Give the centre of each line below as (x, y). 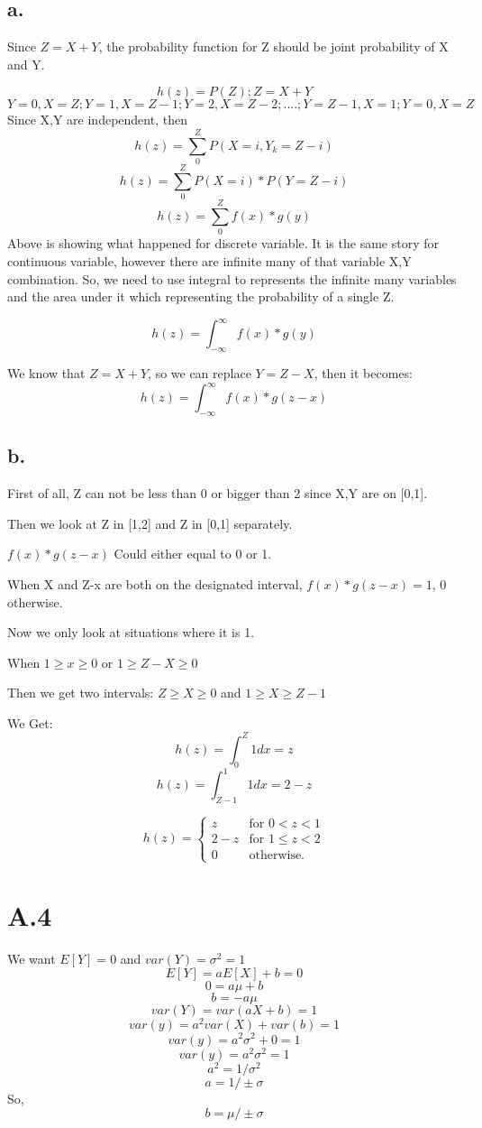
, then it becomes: (363, 373)
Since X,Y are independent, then (97, 120)
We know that (46, 373)
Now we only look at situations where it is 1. (131, 632)
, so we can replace (200, 373)
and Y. (26, 64)
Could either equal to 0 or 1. (193, 554)
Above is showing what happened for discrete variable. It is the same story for (223, 243)
